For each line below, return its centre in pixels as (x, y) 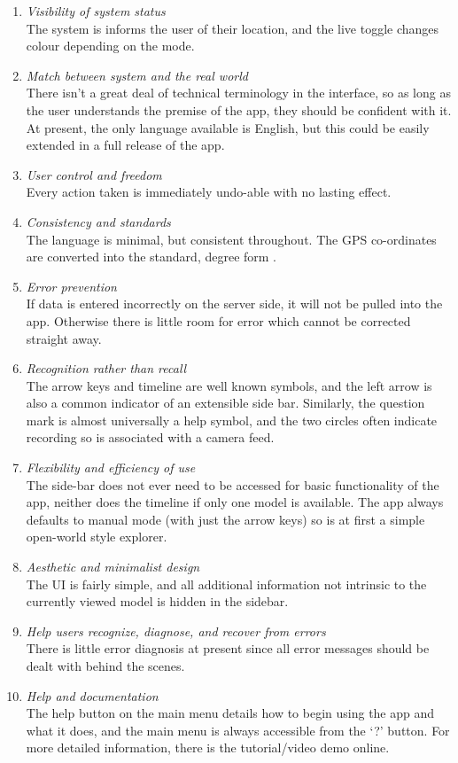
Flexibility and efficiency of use (111, 467)
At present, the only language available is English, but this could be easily (228, 127)
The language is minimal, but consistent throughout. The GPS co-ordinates (231, 239)
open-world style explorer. (97, 537)
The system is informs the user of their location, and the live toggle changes (233, 28)
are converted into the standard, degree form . (151, 257)
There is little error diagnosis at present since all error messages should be (228, 648)
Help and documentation (92, 695)
